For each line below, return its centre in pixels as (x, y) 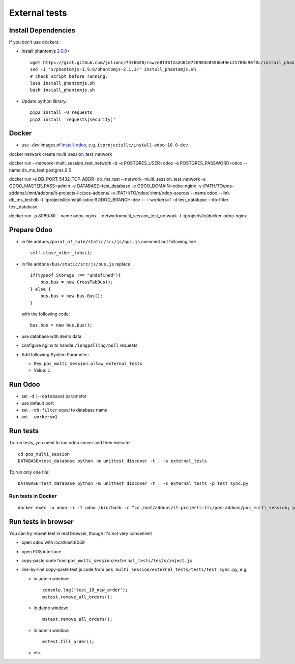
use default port (38, 403)
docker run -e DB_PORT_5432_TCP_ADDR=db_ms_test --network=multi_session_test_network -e (107, 179)
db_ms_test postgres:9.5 (46, 170)
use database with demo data (51, 336)
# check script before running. (69, 76)
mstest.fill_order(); (68, 642)
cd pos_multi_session (44, 454)
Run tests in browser (41, 521)
